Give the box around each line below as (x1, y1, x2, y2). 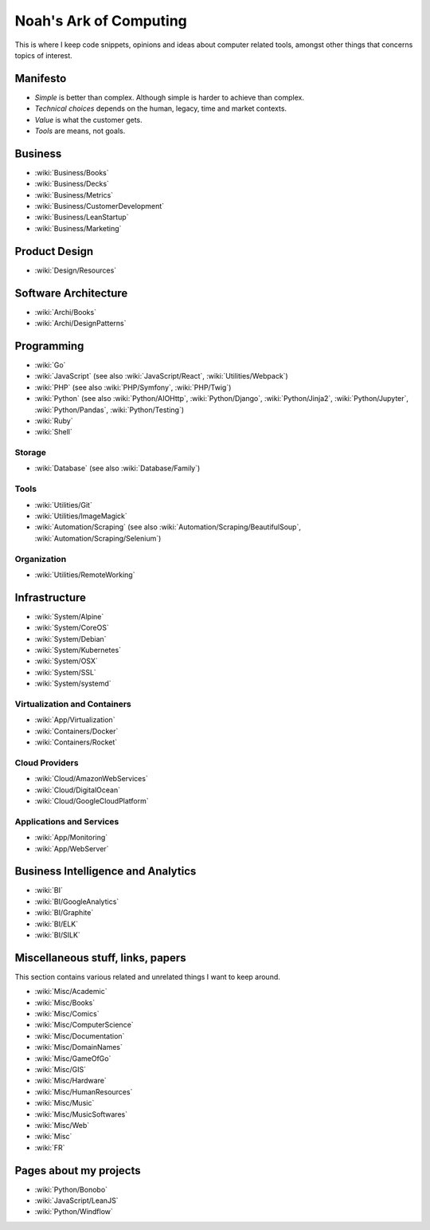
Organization (14, 553, 67, 564)
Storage (14, 447, 47, 458)
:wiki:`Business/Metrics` (34, 190, 114, 199)
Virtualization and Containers (14, 698, 131, 709)
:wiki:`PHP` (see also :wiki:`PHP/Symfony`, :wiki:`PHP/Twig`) (34, 383, 232, 392)
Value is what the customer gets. (34, 115, 143, 124)
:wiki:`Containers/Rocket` (34, 737, 118, 747)
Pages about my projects (14, 1164, 141, 1177)
